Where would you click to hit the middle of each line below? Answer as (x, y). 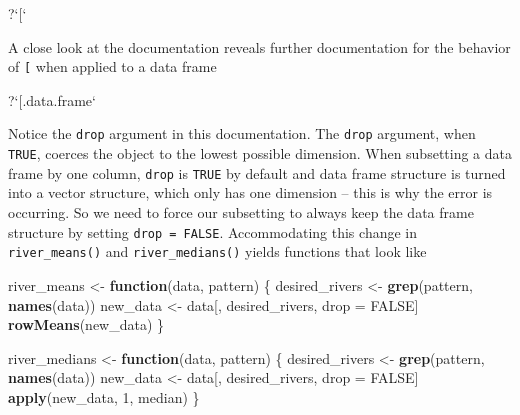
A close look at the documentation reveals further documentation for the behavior (259, 46)
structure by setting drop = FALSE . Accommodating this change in (212, 231)
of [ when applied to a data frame (112, 66)
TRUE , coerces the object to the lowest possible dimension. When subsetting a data (260, 153)
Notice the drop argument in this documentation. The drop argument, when (242, 133)
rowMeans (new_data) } (86, 324)
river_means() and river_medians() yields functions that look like (217, 251)
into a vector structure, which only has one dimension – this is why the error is (250, 192)
